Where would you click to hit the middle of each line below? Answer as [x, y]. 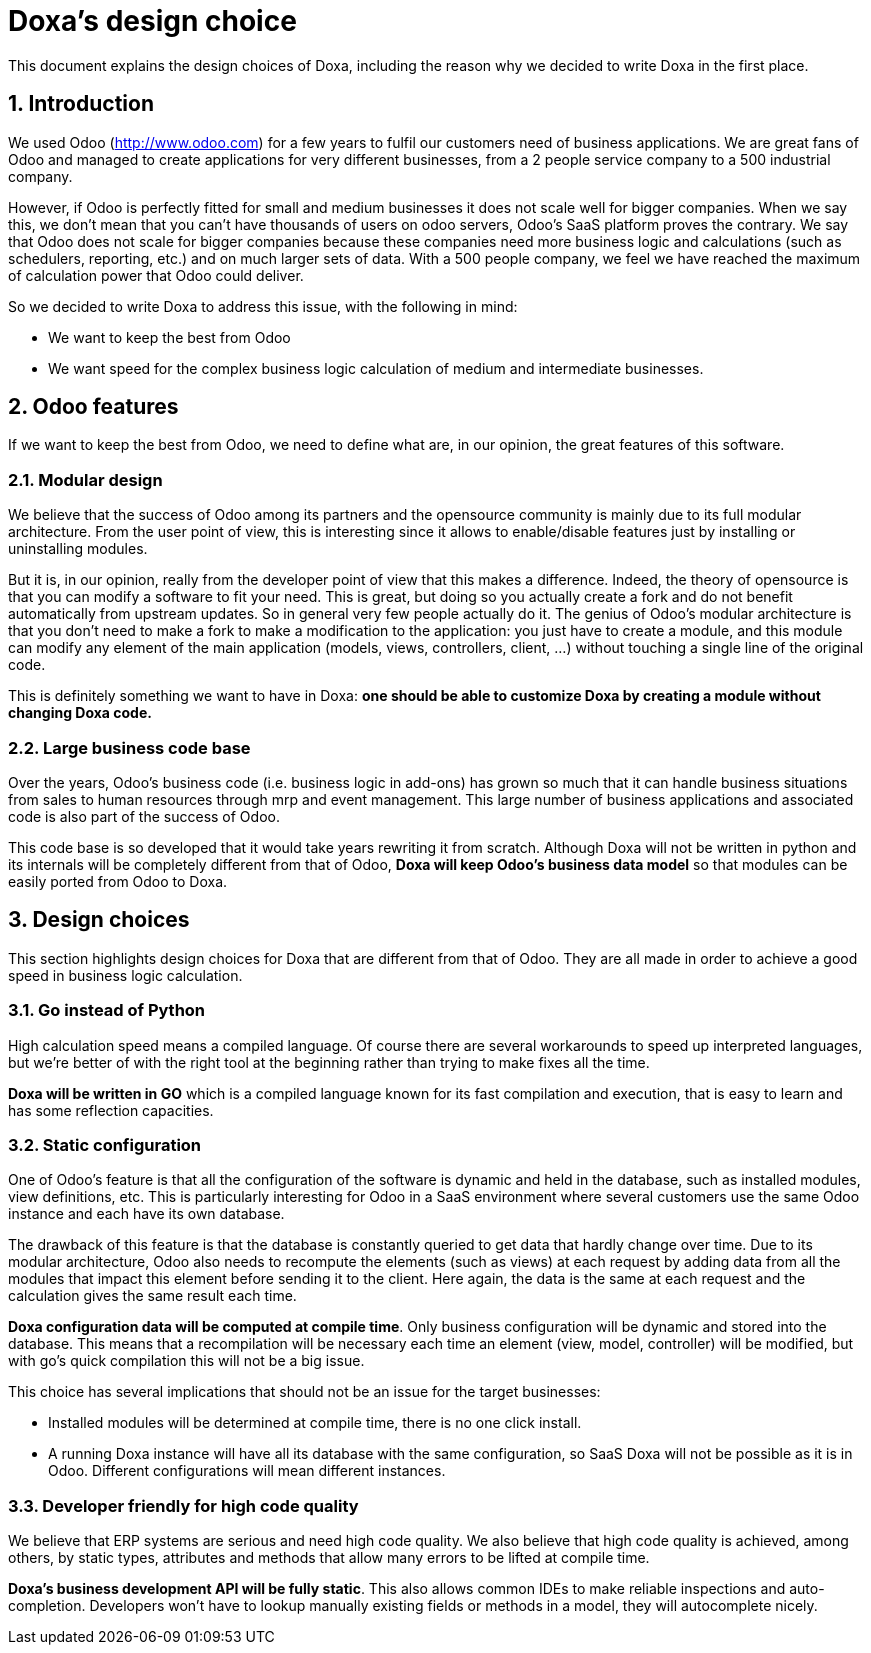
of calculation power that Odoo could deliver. [156, 275]
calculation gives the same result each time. [152, 1296]
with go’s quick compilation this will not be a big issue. [186, 1361]
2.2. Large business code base [129, 747]
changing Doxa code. [80, 713]
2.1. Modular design [85, 479]
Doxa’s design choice [152, 21]
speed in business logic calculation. [125, 975]
